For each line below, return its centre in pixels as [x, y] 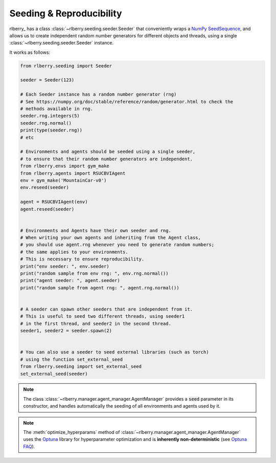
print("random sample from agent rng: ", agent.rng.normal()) [100, 288]
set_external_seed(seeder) [54, 374]
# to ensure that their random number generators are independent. [107, 159]
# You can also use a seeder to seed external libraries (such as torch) [114, 352]
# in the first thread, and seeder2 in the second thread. [96, 323]
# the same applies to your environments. [74, 252]
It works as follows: [30, 52]
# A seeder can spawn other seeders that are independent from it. [107, 309]
